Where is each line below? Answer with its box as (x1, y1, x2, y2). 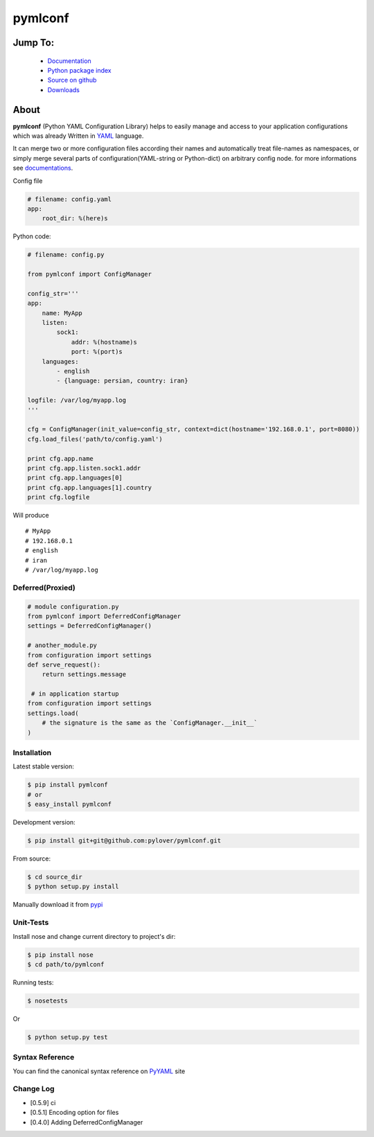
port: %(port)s (71, 348, 123, 356)
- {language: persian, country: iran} (56, 377, 188, 385)
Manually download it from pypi (12, 901, 103, 909)
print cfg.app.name (27, 455, 93, 462)
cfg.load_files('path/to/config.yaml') (27, 435, 163, 443)
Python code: (12, 232, 51, 240)
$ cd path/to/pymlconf (27, 960, 105, 968)
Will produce (12, 511, 49, 520)
